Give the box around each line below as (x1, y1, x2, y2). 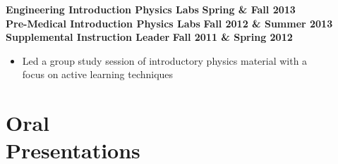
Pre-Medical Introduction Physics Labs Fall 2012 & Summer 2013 (6, 15, 333, 30)
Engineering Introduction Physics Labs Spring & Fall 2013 (6, 2, 296, 16)
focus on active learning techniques (22, 67, 174, 82)
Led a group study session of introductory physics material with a (22, 53, 308, 68)
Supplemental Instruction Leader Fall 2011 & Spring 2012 (6, 30, 293, 44)
